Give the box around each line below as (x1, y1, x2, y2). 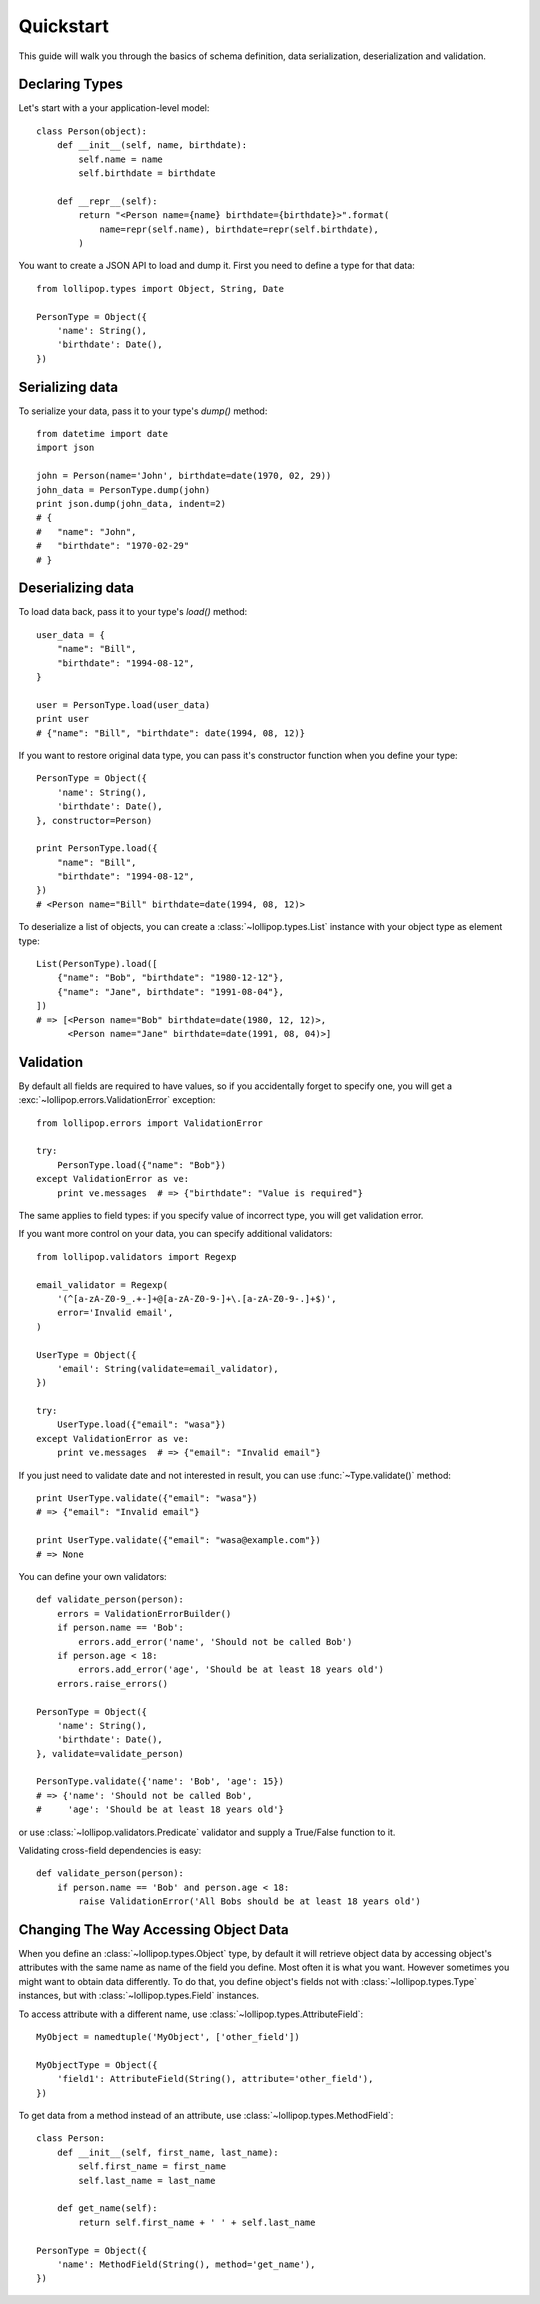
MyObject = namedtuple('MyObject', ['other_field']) (36, 2031, 300, 2043)
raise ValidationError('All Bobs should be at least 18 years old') (78, 1896, 422, 1907)
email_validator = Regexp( (36, 1279, 169, 1290)
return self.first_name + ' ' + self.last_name (78, 2216, 316, 2228)
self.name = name (78, 153, 164, 165)
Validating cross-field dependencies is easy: (18, 1845, 202, 1857)
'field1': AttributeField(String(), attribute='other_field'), (56, 2073, 374, 2085)
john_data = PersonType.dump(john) (36, 484, 211, 495)
